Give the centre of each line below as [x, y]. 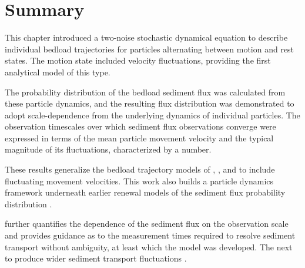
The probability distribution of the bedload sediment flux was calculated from [145, 92]
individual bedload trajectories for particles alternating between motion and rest [150, 49]
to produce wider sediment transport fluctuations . [96, 258]
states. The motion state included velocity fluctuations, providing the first [138, 60]
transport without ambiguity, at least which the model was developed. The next [149, 247]
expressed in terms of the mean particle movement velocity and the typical [139, 138]
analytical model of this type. [58, 72]
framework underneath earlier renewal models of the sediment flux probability [145, 192]
